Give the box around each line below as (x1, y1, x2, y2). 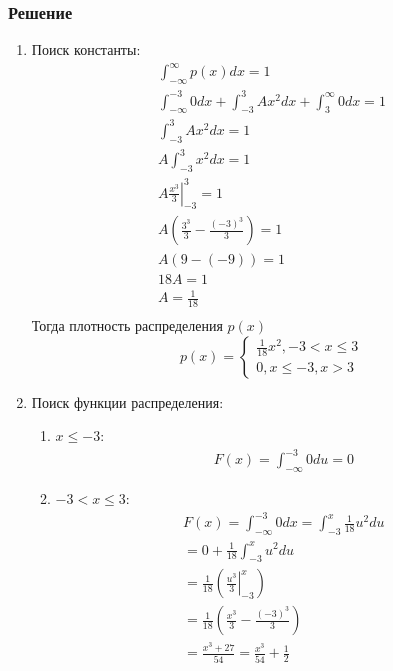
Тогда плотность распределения (31, 314, 223, 335)
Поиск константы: (31, 39, 141, 60)
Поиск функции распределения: (31, 391, 224, 412)
